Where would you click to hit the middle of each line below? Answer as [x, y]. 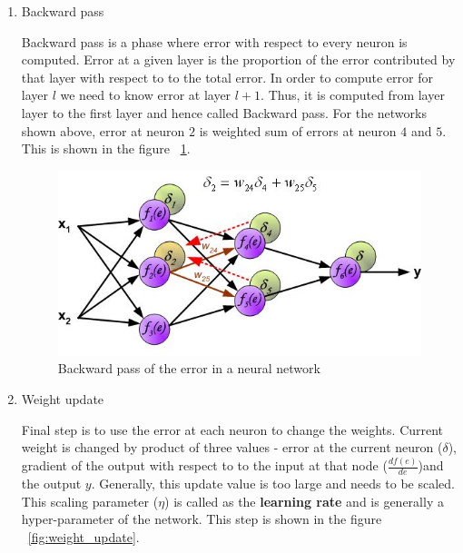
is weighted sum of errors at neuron [298, 130]
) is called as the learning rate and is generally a [304, 501]
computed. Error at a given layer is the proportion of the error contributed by [238, 59]
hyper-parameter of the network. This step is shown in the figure [202, 519]
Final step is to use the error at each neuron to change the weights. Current [232, 429]
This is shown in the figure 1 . [106, 148]
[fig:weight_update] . [84, 536]
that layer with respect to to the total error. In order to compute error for [227, 77]
